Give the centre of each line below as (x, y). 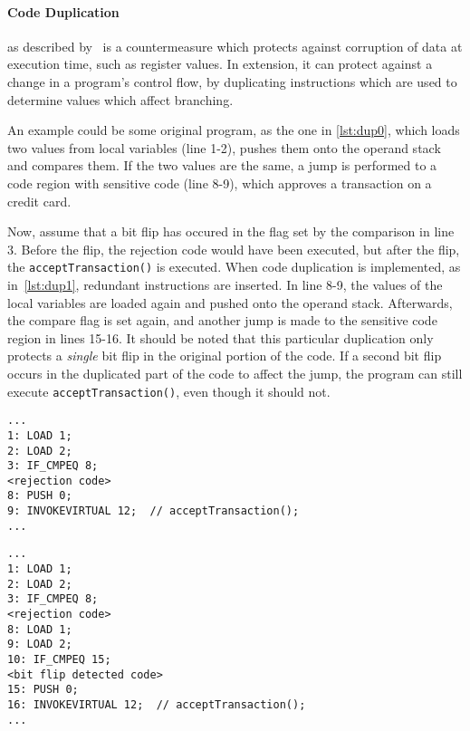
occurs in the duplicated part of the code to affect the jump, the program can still (235, 373)
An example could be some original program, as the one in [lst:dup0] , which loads (234, 130)
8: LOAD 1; (40, 629)
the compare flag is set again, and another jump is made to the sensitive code (222, 320)
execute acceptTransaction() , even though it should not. (169, 391)
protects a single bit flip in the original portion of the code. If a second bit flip (225, 356)
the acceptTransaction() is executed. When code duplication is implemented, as (234, 267)
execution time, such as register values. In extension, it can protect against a (220, 64)
